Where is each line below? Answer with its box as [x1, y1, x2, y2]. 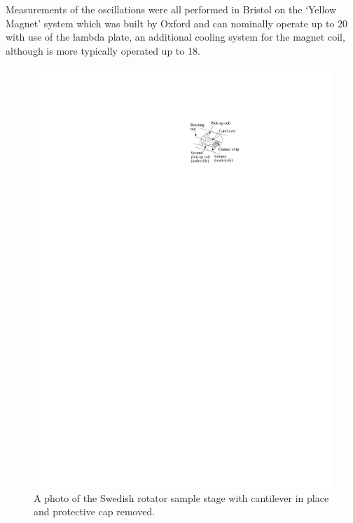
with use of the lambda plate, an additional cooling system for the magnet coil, [6, 29, 345, 44]
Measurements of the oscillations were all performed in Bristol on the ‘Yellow [6, 2, 337, 16]
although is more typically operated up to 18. [6, 43, 200, 57]
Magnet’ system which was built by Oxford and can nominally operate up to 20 [6, 15, 347, 30]
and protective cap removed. [34, 504, 155, 519]
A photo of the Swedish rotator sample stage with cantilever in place [34, 490, 329, 505]
